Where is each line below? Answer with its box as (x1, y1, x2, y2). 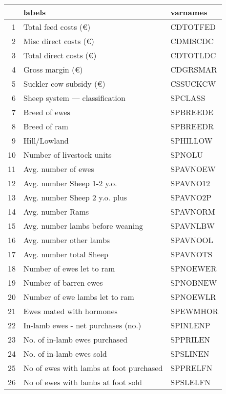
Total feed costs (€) (23, 21, 91, 32)
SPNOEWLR (170, 291, 216, 302)
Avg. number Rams (23, 206, 89, 217)
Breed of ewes (23, 106, 70, 118)
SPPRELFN (170, 362, 212, 373)
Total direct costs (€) (23, 49, 97, 61)
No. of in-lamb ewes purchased (23, 334, 128, 345)
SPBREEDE (170, 106, 213, 118)
